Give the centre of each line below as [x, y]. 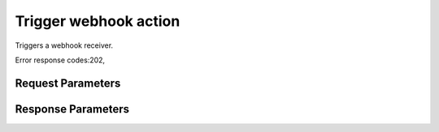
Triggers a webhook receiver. [64, 45]
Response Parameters [72, 109]
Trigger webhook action [98, 21]
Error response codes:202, [60, 60]
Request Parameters [68, 83]
